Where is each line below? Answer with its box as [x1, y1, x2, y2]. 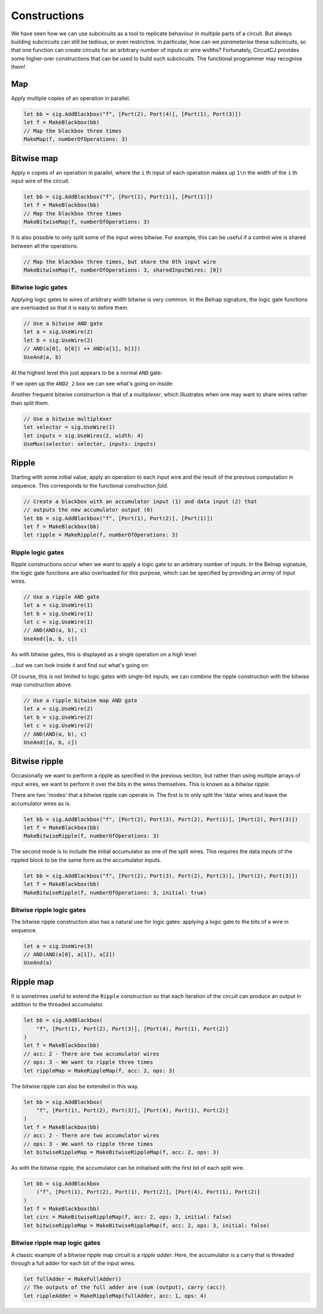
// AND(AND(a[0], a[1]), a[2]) [23, 951, 116, 958]
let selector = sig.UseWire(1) [23, 424, 116, 431]
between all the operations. [11, 242, 79, 250]
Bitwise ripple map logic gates [11, 1239, 101, 1247]
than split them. [11, 399, 50, 406]
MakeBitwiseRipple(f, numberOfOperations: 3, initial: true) [23, 889, 207, 896]
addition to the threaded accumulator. [11, 1001, 104, 1008]
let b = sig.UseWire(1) [23, 610, 94, 617]
